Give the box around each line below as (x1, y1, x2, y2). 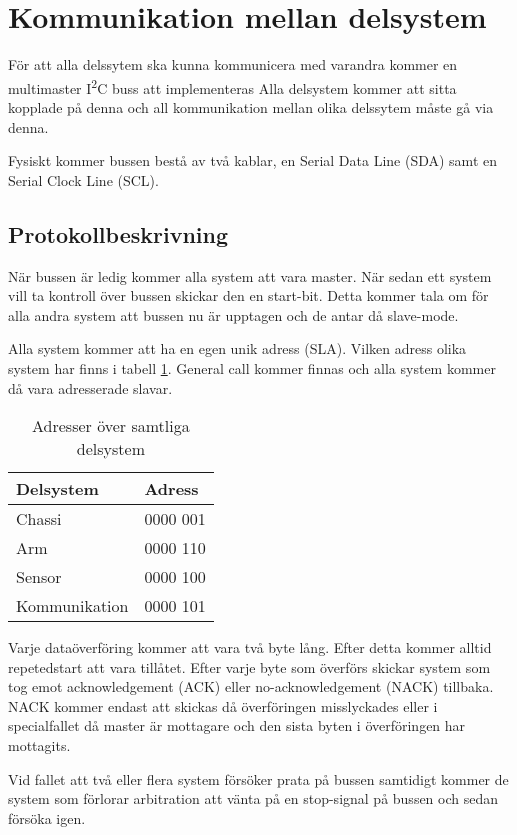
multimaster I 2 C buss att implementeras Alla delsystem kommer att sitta (8, 74, 457, 98)
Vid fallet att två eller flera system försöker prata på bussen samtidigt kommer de (8, 768, 509, 789)
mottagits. (8, 735, 71, 756)
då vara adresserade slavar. (8, 377, 173, 398)
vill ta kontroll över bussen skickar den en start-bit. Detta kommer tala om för (8, 285, 489, 306)
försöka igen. (8, 807, 86, 828)
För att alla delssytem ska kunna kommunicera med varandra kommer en (8, 54, 458, 75)
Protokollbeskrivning (8, 218, 228, 249)
